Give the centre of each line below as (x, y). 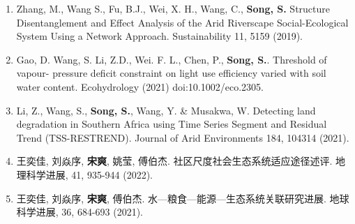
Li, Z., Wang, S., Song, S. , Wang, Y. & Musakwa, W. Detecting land (166, 110)
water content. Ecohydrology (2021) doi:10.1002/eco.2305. (140, 86)
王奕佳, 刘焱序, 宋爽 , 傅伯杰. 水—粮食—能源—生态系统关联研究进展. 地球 (183, 198)
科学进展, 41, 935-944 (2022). (90, 174)
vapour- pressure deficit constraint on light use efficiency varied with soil (171, 73)
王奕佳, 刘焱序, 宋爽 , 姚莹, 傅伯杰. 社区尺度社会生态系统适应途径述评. (174, 161)
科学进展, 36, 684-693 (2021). (80, 212)
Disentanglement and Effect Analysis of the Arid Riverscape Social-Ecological (182, 22)
